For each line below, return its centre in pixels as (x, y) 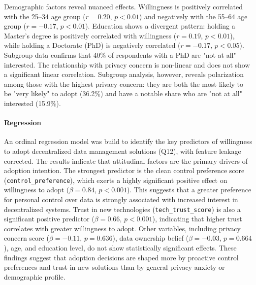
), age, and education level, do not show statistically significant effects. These (120, 247)
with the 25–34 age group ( (45, 16)
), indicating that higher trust (197, 219)
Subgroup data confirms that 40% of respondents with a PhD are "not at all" (120, 54)
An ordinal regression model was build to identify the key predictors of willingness (128, 141)
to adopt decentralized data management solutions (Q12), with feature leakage (123, 151)
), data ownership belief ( (151, 238)
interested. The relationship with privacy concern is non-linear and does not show (127, 64)
